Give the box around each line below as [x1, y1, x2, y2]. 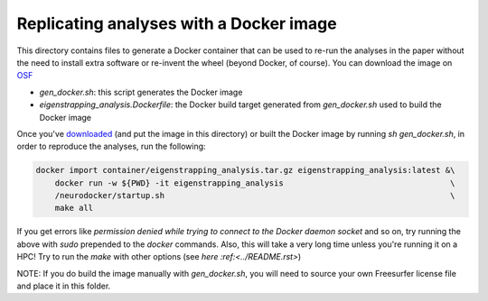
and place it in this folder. [16, 280, 111, 291]
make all [54, 203, 94, 214]
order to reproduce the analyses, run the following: [16, 141, 207, 152]
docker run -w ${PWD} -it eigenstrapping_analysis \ [54, 178, 455, 188]
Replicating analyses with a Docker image [16, 14, 338, 33]
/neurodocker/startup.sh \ [54, 190, 455, 201]
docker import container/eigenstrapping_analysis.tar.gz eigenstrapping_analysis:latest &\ [35, 165, 455, 176]
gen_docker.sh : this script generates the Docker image [39, 87, 243, 97]
